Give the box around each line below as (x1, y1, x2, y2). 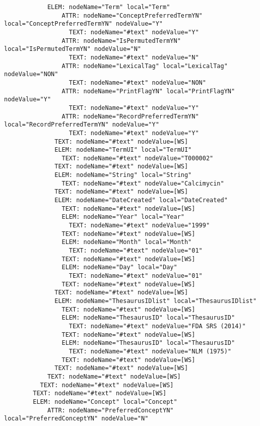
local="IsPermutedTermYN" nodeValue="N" (4, 45, 142, 53)
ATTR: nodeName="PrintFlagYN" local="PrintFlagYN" (61, 87, 235, 95)
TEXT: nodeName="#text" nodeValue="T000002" (61, 154, 214, 162)
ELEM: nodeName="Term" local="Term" (47, 4, 170, 11)
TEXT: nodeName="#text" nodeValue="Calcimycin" (61, 179, 224, 187)
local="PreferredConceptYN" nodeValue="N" (4, 415, 149, 422)
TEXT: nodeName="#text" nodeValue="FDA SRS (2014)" (69, 322, 246, 330)
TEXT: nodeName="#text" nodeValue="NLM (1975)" (69, 347, 232, 355)
